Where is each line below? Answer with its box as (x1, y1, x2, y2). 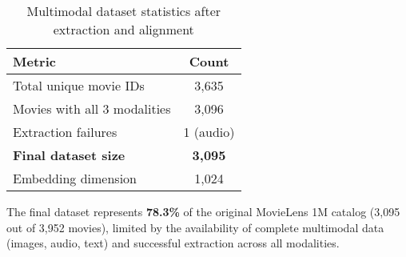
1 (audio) (183, 122, 235, 141)
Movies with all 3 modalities (13, 99, 171, 118)
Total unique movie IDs (13, 76, 145, 94)
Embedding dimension (13, 169, 137, 187)
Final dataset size (13, 146, 125, 164)
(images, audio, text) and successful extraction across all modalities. (6, 235, 340, 251)
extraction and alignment (53, 20, 194, 38)
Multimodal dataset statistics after (26, 2, 221, 20)
